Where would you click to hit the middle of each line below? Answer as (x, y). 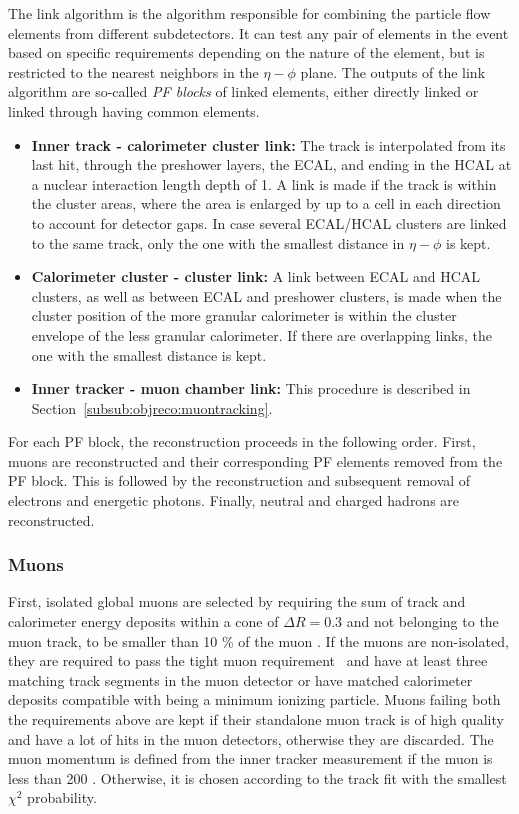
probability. (62, 797)
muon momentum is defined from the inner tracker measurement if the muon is (250, 758)
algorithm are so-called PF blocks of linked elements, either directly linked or (243, 91)
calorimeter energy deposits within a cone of (143, 621)
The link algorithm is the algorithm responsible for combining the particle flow (249, 13)
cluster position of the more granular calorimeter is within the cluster (244, 315)
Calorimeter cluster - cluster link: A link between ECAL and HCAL (256, 276)
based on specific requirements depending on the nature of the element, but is (246, 52)
